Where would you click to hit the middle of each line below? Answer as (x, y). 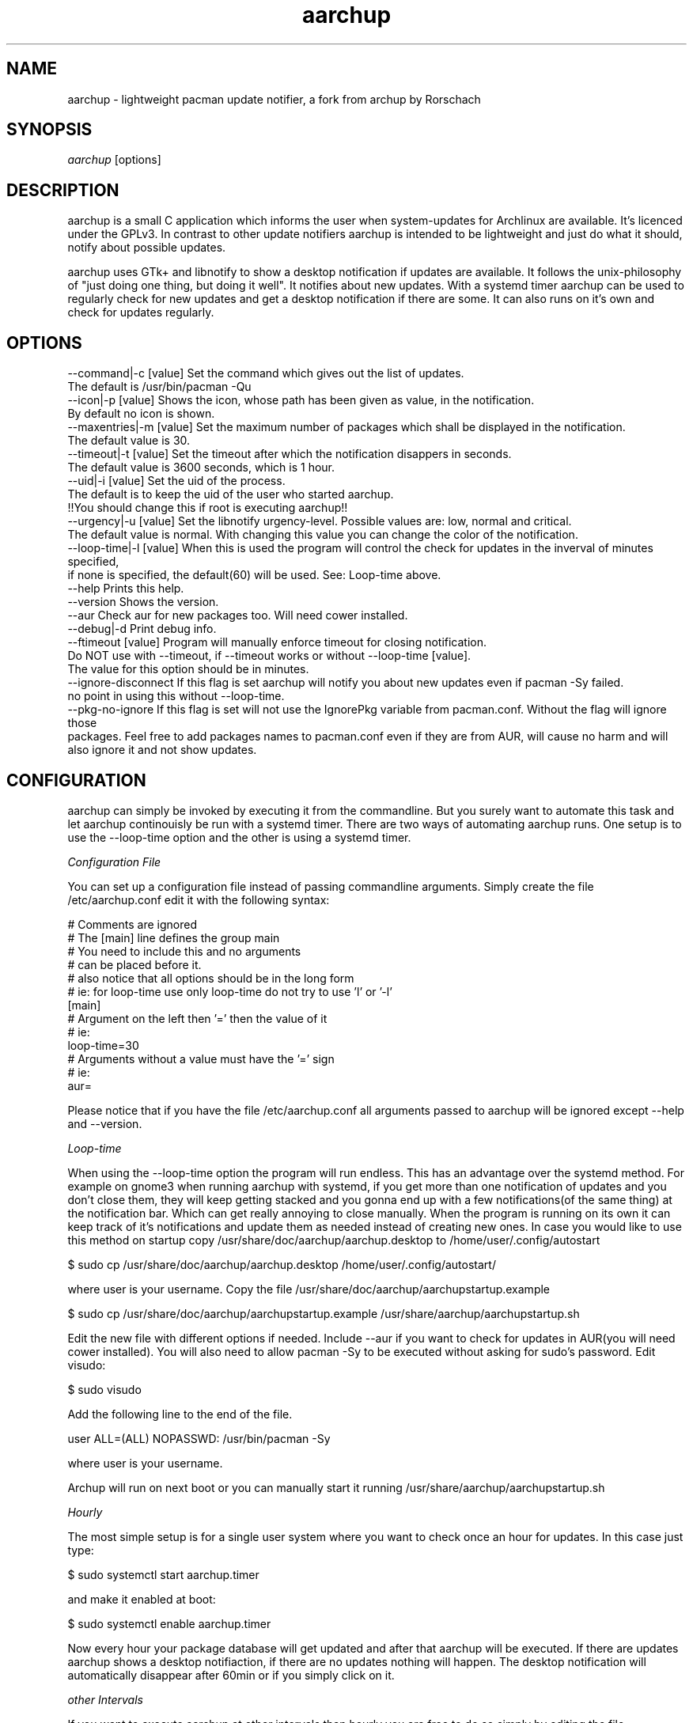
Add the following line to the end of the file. (180, 1414)
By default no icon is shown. (141, 414)
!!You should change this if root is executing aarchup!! (208, 508)
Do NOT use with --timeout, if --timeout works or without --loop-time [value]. (269, 656)
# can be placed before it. (134, 964)
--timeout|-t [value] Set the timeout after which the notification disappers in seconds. (290, 454)
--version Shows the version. (143, 602)
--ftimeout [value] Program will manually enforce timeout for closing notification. (277, 642)
